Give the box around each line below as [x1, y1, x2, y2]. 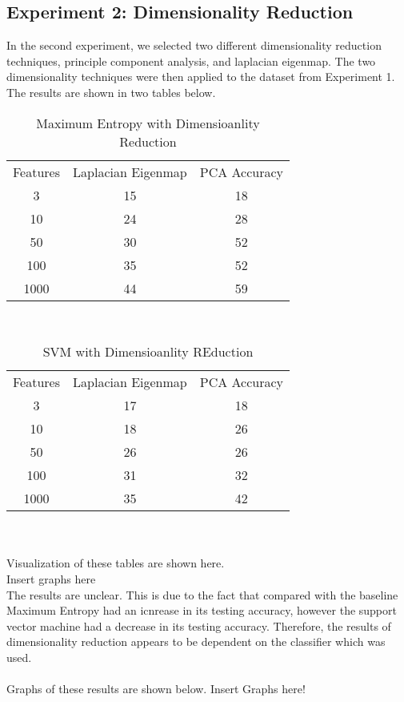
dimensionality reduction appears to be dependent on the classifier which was [6, 633, 386, 650]
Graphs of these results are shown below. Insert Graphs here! [6, 680, 306, 697]
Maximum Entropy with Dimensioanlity [36, 113, 260, 132]
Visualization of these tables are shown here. [6, 555, 225, 571]
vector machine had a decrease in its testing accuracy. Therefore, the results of [6, 617, 391, 634]
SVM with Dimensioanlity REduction [42, 342, 254, 361]
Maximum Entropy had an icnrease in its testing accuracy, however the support [6, 602, 397, 619]
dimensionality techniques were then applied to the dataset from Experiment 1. [6, 68, 395, 85]
